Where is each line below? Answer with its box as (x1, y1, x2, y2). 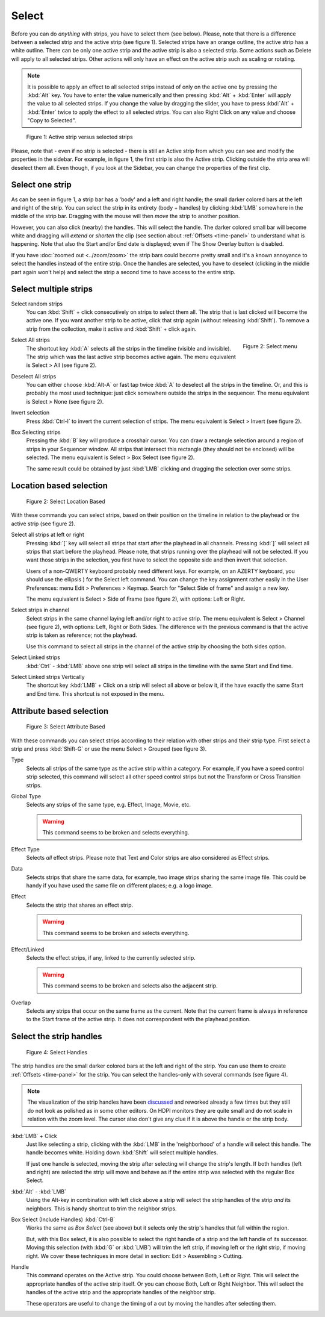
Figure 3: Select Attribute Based (26, 723, 105, 730)
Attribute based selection (11, 705, 109, 716)
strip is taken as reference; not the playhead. (26, 631, 138, 639)
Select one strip (11, 180, 72, 190)
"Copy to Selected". (27, 117, 76, 124)
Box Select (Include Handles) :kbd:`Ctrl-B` (11, 1216, 116, 1223)
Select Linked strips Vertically (11, 674, 85, 681)
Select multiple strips (11, 284, 93, 295)
